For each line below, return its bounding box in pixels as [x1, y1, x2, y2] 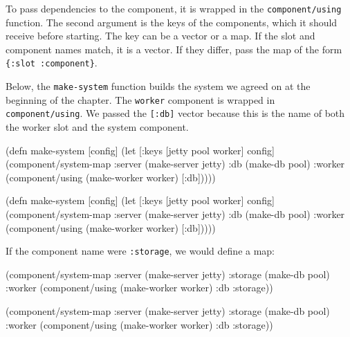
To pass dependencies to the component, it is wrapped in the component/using [6, 1, 342, 15]
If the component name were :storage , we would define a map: [6, 244, 275, 258]
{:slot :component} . [6, 55, 98, 70]
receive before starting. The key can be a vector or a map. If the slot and [6, 28, 315, 43]
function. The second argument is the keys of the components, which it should [6, 15, 338, 29]
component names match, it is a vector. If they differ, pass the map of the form [6, 42, 342, 56]
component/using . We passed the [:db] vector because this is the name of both [6, 106, 345, 120]
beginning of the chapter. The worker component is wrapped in [6, 92, 275, 107]
